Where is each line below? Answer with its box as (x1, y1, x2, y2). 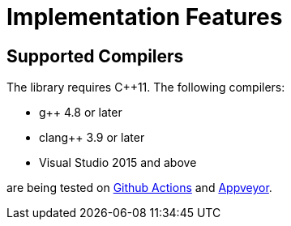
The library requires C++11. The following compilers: (6, 80, 285, 95)
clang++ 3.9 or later (39, 130, 145, 145)
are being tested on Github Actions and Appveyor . (6, 181, 272, 195)
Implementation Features (6, 3, 283, 31)
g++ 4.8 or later (39, 105, 122, 120)
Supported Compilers (6, 45, 184, 66)
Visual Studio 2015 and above (39, 156, 197, 170)
